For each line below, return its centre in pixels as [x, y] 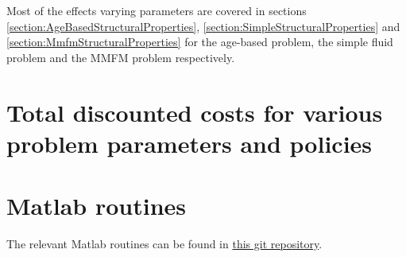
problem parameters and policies [189, 143]
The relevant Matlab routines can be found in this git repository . [164, 244]
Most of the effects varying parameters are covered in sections [157, 10]
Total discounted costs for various [195, 112]
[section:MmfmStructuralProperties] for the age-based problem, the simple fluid [200, 42]
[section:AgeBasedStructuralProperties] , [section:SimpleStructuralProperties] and [203, 26]
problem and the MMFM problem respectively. [121, 57]
